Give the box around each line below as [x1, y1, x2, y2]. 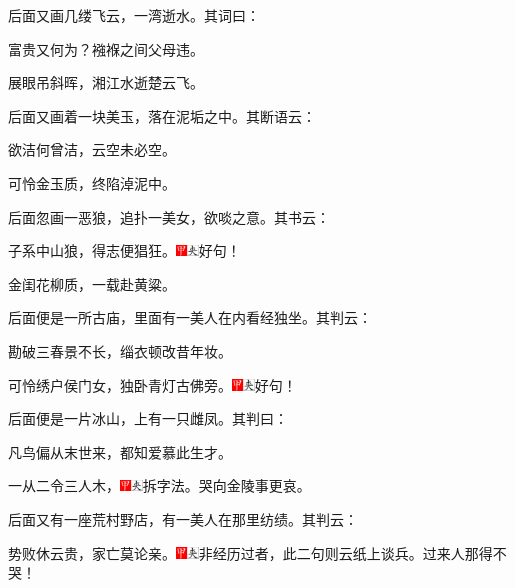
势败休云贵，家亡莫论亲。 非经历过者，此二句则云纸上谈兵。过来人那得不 [8, 542, 507, 563]
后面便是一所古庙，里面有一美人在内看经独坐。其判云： [8, 307, 372, 328]
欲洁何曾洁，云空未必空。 [8, 139, 176, 160]
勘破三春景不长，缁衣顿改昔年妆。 [8, 340, 232, 361]
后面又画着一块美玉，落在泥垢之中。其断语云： [8, 105, 316, 126]
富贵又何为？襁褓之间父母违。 [8, 38, 204, 59]
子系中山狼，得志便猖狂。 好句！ [8, 240, 241, 261]
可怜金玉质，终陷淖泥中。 [8, 172, 176, 193]
